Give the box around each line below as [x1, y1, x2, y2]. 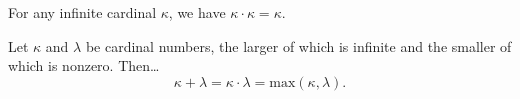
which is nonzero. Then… [8, 55, 160, 76]
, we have [168, 2, 226, 22]
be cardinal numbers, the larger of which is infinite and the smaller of [85, 35, 512, 56]
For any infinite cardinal [8, 2, 157, 22]
